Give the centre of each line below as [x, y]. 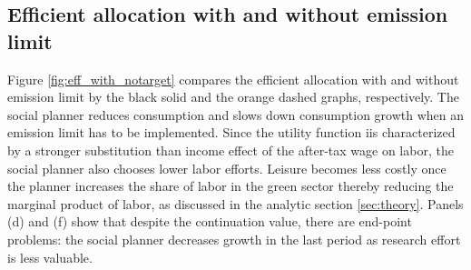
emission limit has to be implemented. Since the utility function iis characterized [231, 132]
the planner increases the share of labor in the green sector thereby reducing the [231, 186]
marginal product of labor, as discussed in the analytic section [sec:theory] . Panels [235, 203]
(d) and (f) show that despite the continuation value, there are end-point [210, 221]
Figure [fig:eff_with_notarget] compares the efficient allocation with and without [233, 79]
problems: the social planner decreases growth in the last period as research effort [234, 239]
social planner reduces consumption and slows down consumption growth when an [236, 114]
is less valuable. [50, 257]
